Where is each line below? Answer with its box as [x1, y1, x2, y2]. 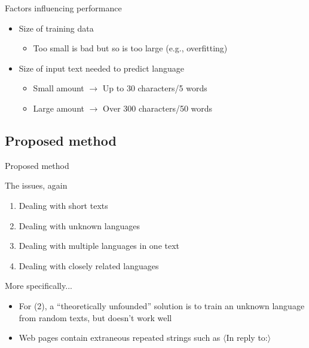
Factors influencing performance [5, 2, 122, 14]
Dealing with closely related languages [19, 259, 159, 272]
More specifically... [5, 279, 72, 292]
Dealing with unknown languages [19, 219, 140, 232]
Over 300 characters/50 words [103, 101, 213, 114]
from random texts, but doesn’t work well [19, 311, 172, 324]
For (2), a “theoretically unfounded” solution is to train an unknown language [19, 299, 305, 312]
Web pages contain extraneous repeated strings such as [19, 331, 221, 344]
